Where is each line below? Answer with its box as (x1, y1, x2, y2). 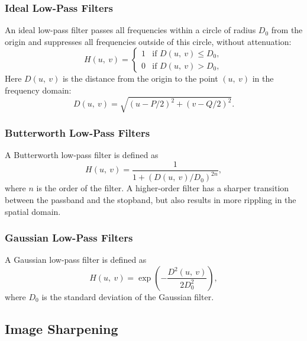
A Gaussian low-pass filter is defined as (5, 253, 147, 266)
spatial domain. (5, 205, 61, 217)
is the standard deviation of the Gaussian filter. (41, 290, 214, 303)
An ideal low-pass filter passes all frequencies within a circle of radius (5, 24, 256, 36)
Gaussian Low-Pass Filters (5, 230, 133, 245)
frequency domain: (5, 84, 72, 96)
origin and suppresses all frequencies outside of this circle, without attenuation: (5, 35, 292, 47)
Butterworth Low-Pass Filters (5, 126, 150, 140)
